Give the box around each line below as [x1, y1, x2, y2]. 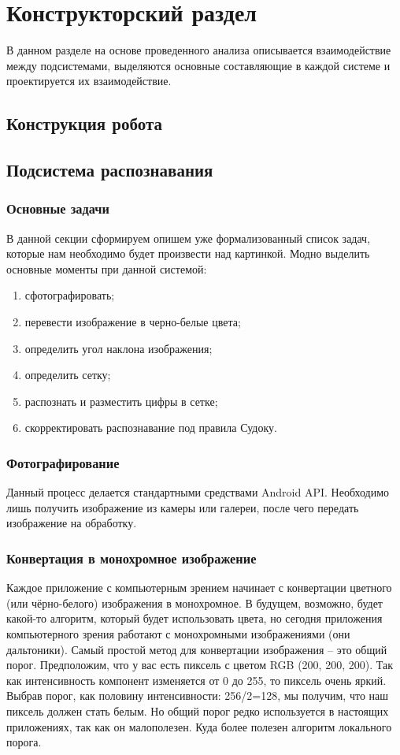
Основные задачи [6, 199, 109, 218]
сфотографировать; [24, 287, 115, 303]
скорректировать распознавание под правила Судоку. [24, 419, 277, 436]
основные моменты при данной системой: [6, 260, 207, 277]
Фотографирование [6, 452, 120, 472]
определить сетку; [24, 366, 111, 383]
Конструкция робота [6, 111, 162, 136]
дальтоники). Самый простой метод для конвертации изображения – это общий [6, 641, 387, 657]
